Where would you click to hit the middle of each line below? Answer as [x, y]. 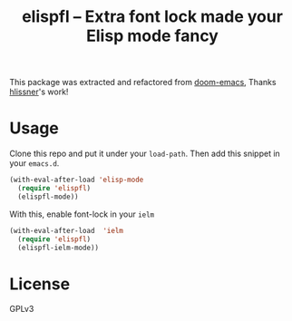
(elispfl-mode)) [48, 197]
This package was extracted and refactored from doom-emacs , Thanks [143, 83]
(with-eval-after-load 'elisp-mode [77, 180]
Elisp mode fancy [152, 36]
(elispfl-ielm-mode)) [58, 248]
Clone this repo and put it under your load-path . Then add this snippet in [145, 154]
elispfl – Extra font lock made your [152, 17]
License [40, 284]
